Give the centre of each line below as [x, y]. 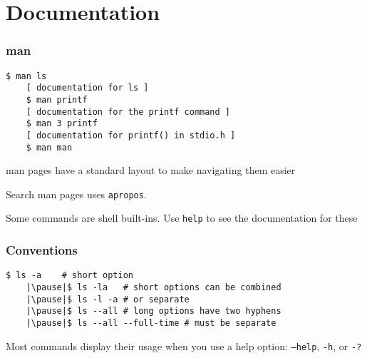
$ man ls [26, 76]
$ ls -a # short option [69, 276]
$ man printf [57, 99]
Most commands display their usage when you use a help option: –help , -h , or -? [184, 346]
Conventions [42, 250]
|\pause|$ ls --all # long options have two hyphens [154, 311]
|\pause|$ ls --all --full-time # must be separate [151, 323]
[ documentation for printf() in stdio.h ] [131, 135]
